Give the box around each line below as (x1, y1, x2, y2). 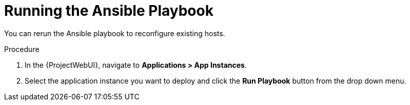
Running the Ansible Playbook (4, 2, 213, 19)
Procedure (4, 44, 40, 54)
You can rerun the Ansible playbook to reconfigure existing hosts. (4, 29, 225, 38)
